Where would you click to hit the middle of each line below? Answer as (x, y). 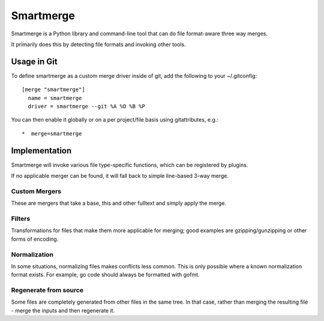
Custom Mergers (36, 191)
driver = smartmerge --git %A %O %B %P (86, 107)
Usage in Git (34, 61)
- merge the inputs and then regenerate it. (63, 310)
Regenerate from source (47, 290)
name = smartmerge (55, 98)
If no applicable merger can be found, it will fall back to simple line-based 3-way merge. (120, 176)
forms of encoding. (35, 239)
